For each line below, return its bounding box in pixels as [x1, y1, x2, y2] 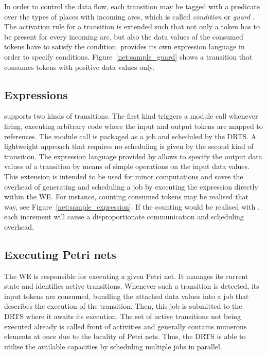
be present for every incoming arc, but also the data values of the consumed [4, 31, 243, 42]
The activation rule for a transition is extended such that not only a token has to [4, 21, 260, 32]
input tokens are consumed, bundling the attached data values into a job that [4, 290, 249, 301]
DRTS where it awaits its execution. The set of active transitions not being [4, 311, 241, 322]
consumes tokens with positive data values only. [4, 61, 155, 72]
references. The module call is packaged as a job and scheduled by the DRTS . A [4, 130, 257, 141]
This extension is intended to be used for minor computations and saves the [4, 171, 243, 181]
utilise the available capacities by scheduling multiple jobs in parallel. [4, 341, 222, 351]
